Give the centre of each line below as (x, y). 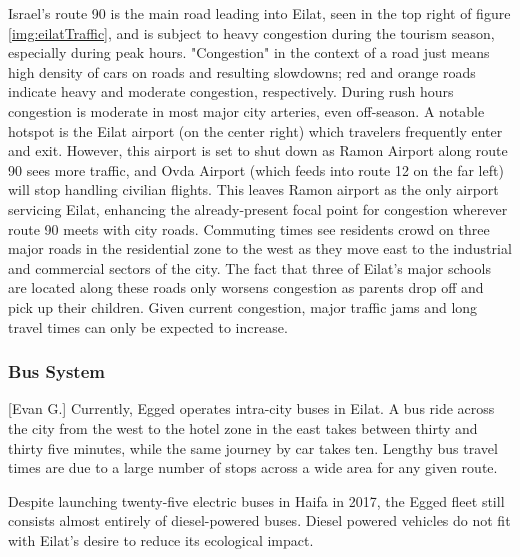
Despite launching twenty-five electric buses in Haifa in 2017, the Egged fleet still (256, 500)
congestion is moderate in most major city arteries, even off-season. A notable (246, 110)
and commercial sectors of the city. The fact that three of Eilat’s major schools (249, 267)
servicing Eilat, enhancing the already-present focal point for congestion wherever (258, 208)
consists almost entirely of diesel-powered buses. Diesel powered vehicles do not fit (259, 520)
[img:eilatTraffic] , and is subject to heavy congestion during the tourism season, (251, 32)
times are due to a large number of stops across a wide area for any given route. (253, 467)
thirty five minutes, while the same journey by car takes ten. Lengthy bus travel (253, 447)
